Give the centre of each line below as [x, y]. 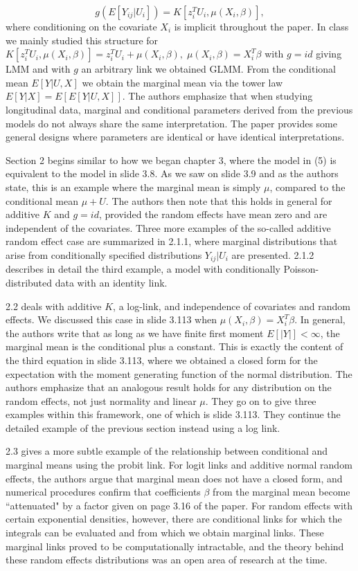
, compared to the [307, 187]
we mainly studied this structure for [82, 40]
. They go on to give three [261, 400]
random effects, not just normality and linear [101, 400]
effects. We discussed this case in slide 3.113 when [111, 319]
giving [329, 54]
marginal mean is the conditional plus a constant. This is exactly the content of [174, 346]
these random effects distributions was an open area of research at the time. [167, 560]
